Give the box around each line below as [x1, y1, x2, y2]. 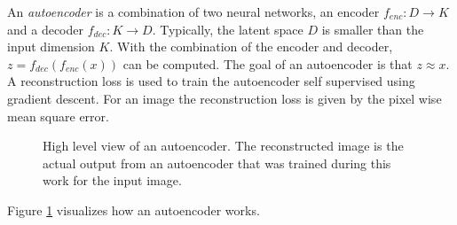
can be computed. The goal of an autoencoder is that [122, 54, 413, 73]
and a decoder [7, 19, 83, 38]
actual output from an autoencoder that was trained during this [43, 153, 391, 172]
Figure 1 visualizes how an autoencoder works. [7, 200, 260, 219]
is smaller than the [321, 19, 424, 38]
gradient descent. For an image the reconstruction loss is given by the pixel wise [7, 89, 442, 107]
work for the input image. [43, 171, 182, 190]
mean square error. [7, 106, 109, 125]
